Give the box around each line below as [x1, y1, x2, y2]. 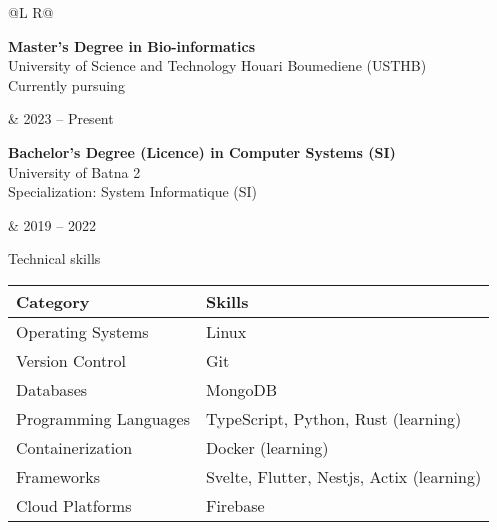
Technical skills [8, 248, 101, 269]
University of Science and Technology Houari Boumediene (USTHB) [8, 55, 427, 76]
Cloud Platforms [16, 493, 132, 517]
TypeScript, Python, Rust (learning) [205, 406, 462, 430]
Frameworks [16, 464, 100, 488]
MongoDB [205, 377, 278, 401]
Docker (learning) [205, 435, 329, 459]
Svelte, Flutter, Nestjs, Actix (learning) [205, 464, 482, 488]
